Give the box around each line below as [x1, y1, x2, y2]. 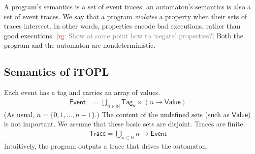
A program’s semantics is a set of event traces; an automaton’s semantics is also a [4, 1, 251, 11]
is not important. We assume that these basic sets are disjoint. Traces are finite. [4, 119, 245, 129]
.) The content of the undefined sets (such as [95, 109, 229, 119]
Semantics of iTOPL [4, 64, 109, 79]
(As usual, [4, 109, 34, 119]
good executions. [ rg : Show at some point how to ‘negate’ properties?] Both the [4, 30, 243, 40]
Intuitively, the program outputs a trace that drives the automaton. [4, 140, 208, 151]
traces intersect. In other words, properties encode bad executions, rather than [4, 21, 241, 31]
